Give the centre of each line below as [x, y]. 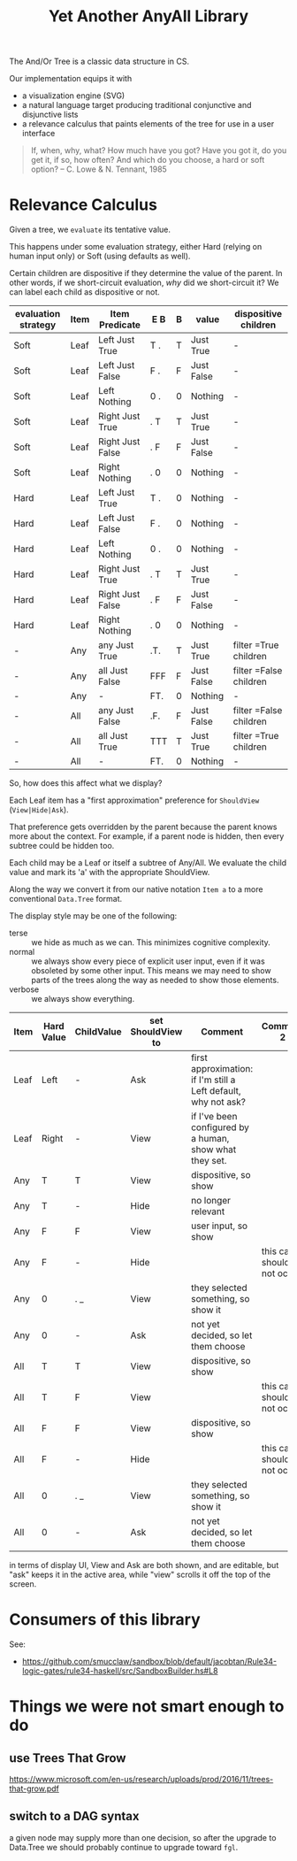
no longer [211, 1201]
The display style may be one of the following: [93, 916]
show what [214, 1150]
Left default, [216, 1091]
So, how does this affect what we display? [86, 783]
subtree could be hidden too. [62, 846]
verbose [24, 989]
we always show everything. [83, 999]
